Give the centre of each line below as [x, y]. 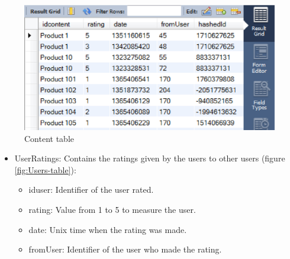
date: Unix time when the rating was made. [108, 229]
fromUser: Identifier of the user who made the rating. [125, 249]
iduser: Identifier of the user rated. [91, 190]
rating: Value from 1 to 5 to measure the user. [112, 209]
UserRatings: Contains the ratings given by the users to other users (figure [150, 158]
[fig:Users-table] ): [45, 169]
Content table [49, 138]
